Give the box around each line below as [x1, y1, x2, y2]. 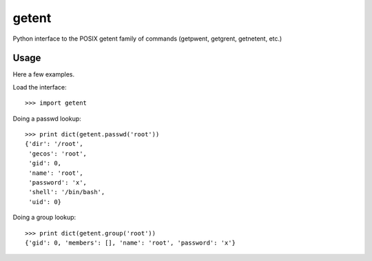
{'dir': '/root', [25, 140, 83, 148]
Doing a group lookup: [12, 213, 76, 222]
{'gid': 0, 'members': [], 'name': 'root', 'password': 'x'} [25, 238, 236, 247]
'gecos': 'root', [28, 149, 87, 158]
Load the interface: [12, 83, 67, 91]
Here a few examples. [12, 70, 75, 79]
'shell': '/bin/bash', [28, 188, 105, 196]
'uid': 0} [28, 198, 62, 206]
